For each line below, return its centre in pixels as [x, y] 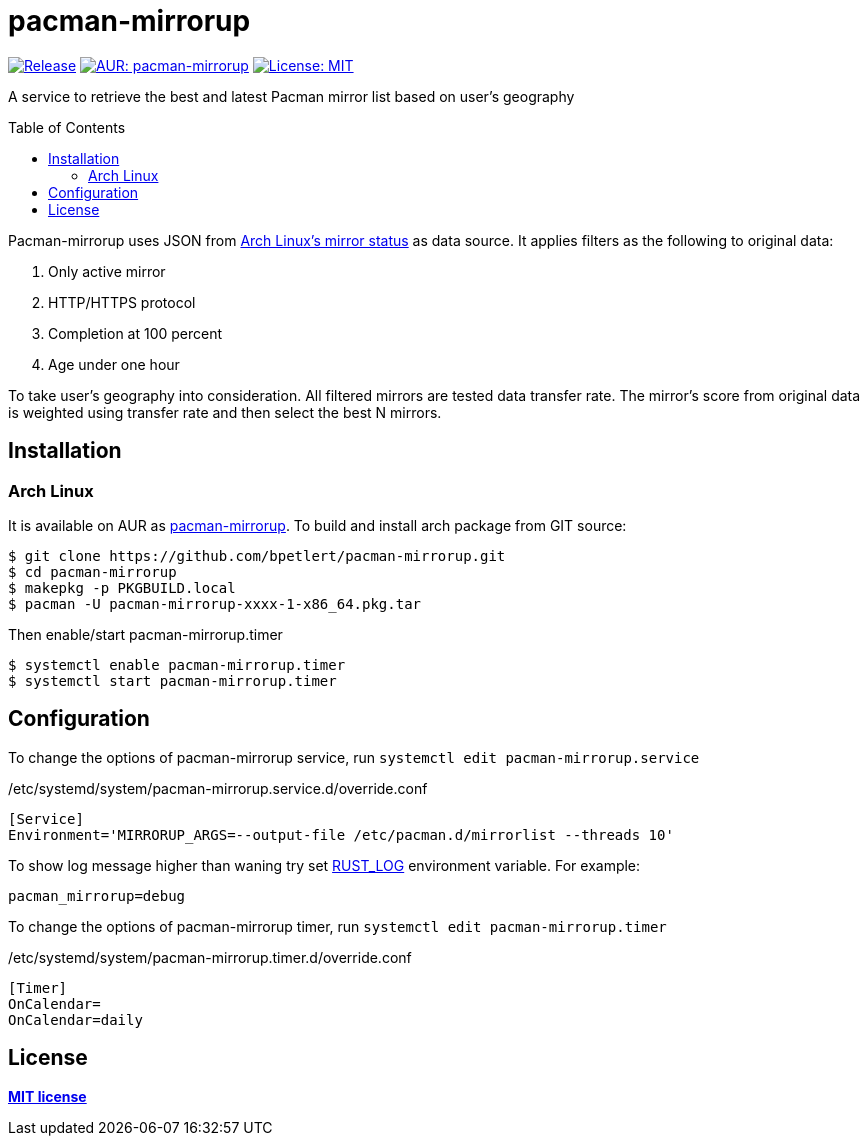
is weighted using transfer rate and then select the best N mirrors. [225, 412]
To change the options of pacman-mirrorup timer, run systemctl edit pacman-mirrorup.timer [337, 926]
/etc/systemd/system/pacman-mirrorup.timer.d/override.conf [210, 957]
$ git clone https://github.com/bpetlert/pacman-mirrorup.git [257, 555]
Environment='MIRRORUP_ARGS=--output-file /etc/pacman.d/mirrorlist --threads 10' [341, 834]
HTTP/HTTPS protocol [122, 302]
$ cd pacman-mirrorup [92, 571]
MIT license [47, 1096]
